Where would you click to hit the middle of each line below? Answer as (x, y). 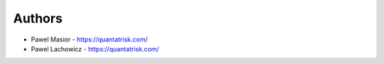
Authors (38, 18)
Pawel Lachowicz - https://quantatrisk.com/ (95, 49)
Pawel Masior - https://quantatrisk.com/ (89, 39)
